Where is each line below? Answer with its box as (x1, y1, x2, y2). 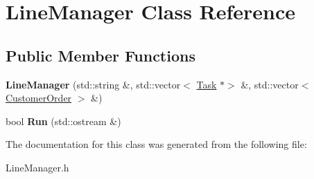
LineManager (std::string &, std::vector (6, 77, 181, 91)
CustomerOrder (6, 91, 72, 105)
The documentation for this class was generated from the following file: (6, 137, 307, 151)
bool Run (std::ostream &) (6, 113, 121, 128)
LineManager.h (6, 160, 69, 174)
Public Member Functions (6, 44, 195, 66)
